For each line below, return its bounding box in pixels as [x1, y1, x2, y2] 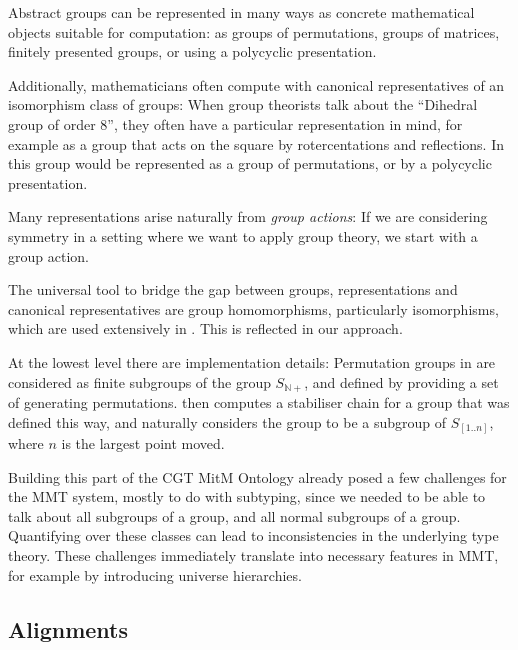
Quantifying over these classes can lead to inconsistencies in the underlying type [8, 525, 499, 546]
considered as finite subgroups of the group [8, 371, 271, 392]
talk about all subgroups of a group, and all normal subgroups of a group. [8, 505, 461, 526]
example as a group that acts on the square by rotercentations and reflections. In [8, 133, 505, 154]
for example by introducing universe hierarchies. [8, 564, 302, 585]
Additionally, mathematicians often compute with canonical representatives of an [8, 74, 505, 95]
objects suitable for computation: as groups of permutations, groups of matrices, [8, 21, 500, 42]
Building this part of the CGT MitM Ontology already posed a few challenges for [8, 466, 507, 487]
